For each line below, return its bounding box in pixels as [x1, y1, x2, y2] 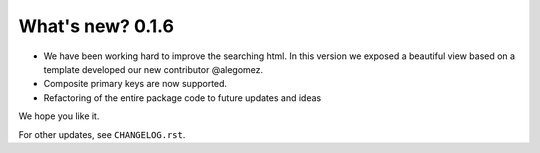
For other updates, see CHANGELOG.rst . [18, 128, 186, 140]
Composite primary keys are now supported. [43, 78, 228, 90]
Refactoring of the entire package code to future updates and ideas [43, 91, 322, 104]
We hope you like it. [18, 110, 100, 122]
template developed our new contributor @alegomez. [43, 63, 264, 75]
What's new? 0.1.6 [18, 15, 175, 37]
